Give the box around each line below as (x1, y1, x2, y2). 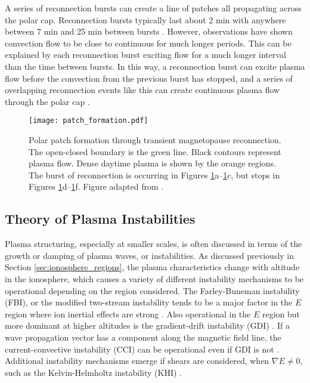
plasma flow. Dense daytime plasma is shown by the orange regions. (29, 157, 276, 169)
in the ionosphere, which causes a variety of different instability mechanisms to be (5, 272, 304, 285)
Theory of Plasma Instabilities (5, 209, 196, 228)
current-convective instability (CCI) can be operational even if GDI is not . (5, 342, 280, 355)
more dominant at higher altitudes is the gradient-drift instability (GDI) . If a (5, 319, 290, 332)
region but (262, 307, 300, 320)
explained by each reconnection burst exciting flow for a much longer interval (5, 48, 286, 61)
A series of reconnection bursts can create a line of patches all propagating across (5, 2, 302, 14)
